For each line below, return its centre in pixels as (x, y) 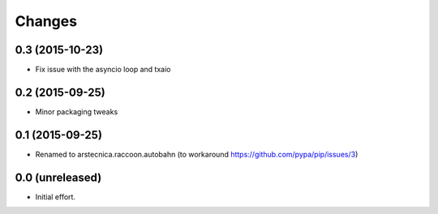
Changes (46, 21)
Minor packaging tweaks (77, 111)
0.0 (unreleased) (58, 177)
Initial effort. (56, 197)
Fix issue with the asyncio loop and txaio (103, 70)
